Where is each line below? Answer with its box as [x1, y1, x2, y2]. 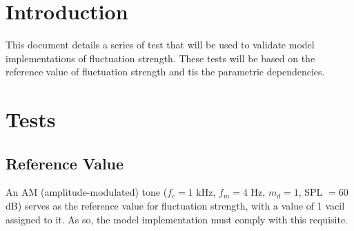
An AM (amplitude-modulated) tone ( [6, 185, 168, 199]
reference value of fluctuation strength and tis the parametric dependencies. [6, 64, 325, 79]
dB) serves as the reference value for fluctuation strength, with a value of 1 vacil [6, 198, 345, 213]
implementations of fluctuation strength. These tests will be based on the [6, 50, 315, 65]
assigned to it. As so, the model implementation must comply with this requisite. [6, 212, 348, 226]
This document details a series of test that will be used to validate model [6, 37, 315, 52]
